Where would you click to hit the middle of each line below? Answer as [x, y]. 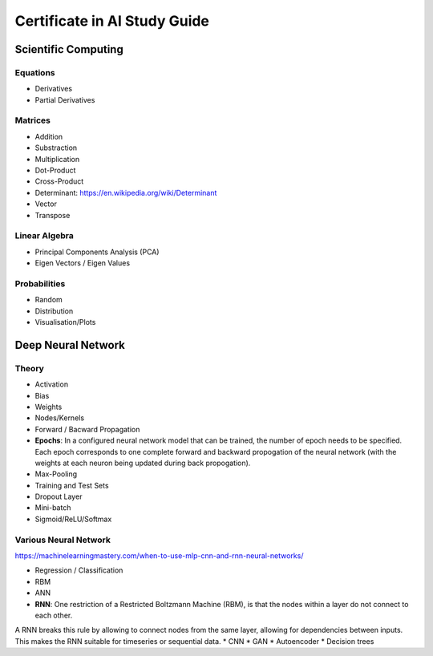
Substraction [56, 148]
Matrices [33, 120]
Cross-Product [59, 181]
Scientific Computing [69, 49]
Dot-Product [55, 170]
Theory [29, 368]
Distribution [54, 311]
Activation [51, 384]
